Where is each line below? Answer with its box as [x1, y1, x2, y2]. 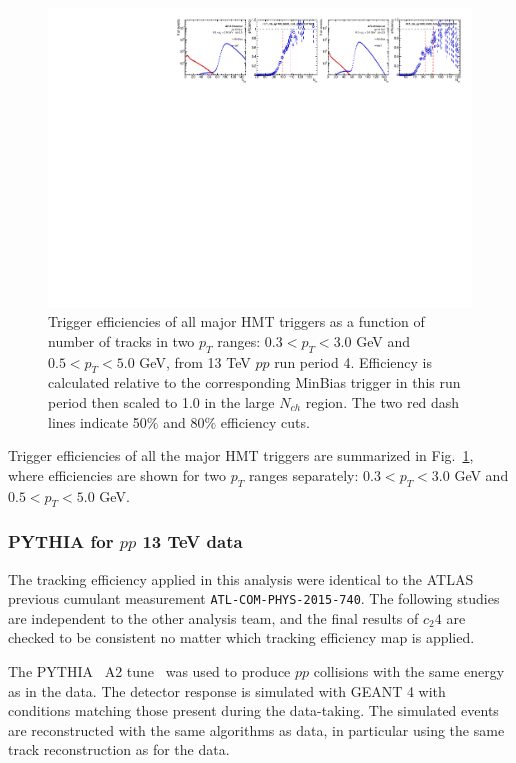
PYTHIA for [8, 529, 114, 554]
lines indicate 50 [48, 411, 147, 432]
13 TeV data [142, 529, 243, 554]
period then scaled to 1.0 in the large [48, 392, 275, 413]
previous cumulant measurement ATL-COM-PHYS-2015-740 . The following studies [8, 588, 500, 609]
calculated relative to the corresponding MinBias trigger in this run [48, 372, 461, 393]
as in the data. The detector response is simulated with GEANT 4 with [8, 680, 446, 701]
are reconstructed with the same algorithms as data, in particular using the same [8, 719, 505, 740]
